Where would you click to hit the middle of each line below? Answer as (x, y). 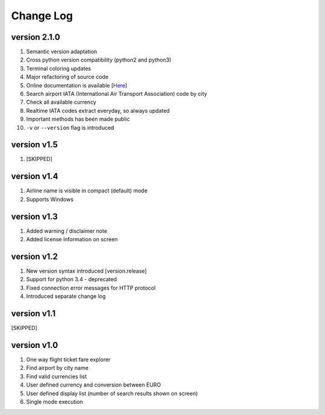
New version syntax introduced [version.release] (86, 271)
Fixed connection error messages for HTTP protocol (91, 288)
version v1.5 (35, 145)
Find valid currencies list (57, 376)
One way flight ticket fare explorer (68, 360)
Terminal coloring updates (59, 68)
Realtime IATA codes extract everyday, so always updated (98, 110)
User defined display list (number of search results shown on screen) (112, 393)
